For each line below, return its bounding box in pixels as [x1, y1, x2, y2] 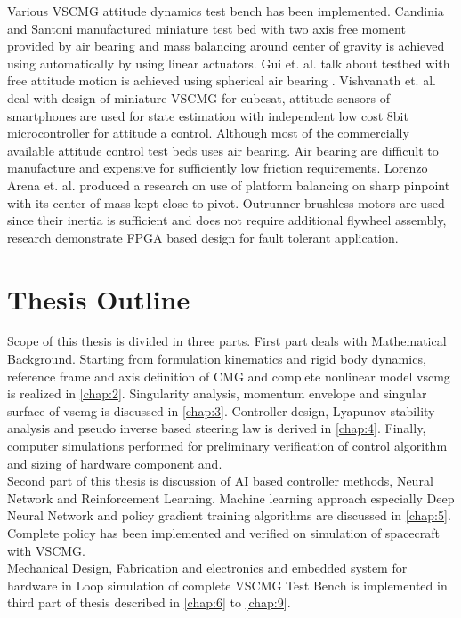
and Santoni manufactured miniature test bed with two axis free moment [7, 19, 406, 37]
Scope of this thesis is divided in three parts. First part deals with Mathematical [7, 332, 447, 350]
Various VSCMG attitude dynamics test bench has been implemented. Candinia [7, 2, 444, 20]
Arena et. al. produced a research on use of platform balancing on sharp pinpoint [7, 175, 450, 194]
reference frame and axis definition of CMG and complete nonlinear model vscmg [7, 366, 450, 385]
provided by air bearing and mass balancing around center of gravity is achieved [7, 36, 445, 55]
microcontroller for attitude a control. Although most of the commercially [7, 124, 409, 142]
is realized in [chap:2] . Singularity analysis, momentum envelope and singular [7, 384, 427, 403]
